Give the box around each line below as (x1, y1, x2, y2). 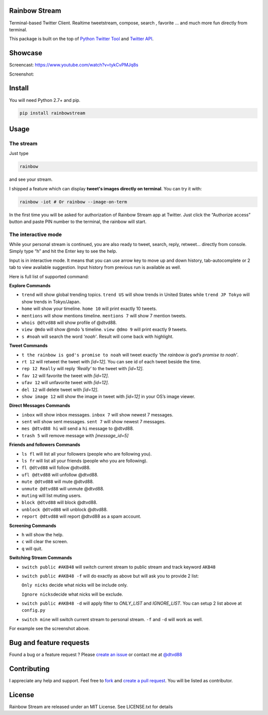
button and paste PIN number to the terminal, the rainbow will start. (9, 219, 146, 225)
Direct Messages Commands (9, 402, 70, 408)
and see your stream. (9, 176, 53, 182)
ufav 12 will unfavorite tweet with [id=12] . (21, 380, 109, 386)
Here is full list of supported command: (9, 273, 89, 279)
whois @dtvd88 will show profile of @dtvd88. (21, 319, 117, 325)
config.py (21, 608, 46, 613)
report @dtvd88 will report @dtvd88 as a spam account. (21, 513, 141, 519)
